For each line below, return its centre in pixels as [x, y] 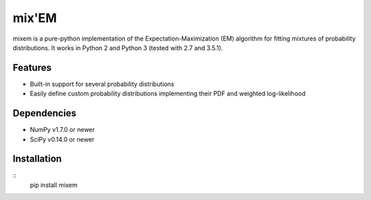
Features [32, 68]
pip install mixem [54, 185]
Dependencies [45, 113]
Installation [37, 159]
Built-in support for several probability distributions [102, 84]
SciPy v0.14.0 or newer [62, 139]
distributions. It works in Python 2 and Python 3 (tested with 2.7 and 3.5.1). [118, 47]
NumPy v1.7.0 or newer [63, 130]
